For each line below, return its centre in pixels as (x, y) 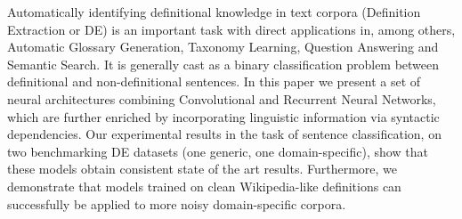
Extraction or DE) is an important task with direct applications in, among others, (231, 29)
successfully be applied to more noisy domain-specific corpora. (177, 203)
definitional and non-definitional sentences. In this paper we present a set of (214, 81)
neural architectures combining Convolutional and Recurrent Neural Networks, (222, 98)
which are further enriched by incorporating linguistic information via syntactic (223, 116)
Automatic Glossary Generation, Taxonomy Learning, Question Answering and (223, 47)
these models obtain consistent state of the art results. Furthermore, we (203, 169)
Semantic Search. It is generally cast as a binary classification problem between (223, 64)
